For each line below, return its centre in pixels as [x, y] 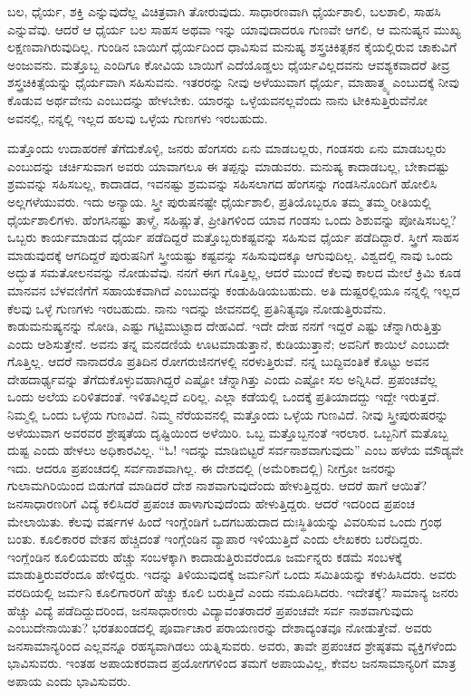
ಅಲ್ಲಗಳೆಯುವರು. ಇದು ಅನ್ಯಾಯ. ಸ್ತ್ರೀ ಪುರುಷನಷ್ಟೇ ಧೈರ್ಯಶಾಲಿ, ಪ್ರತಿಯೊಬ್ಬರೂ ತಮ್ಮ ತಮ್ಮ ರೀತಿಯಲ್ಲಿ [219, 201]
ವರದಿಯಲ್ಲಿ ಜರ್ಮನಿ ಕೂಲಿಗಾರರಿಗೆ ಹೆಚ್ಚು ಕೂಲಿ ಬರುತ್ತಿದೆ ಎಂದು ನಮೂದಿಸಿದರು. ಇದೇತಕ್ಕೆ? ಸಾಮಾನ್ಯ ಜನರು [233, 592]
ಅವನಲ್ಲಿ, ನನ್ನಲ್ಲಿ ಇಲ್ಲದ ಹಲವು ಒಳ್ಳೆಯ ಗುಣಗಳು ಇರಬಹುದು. [138, 117]
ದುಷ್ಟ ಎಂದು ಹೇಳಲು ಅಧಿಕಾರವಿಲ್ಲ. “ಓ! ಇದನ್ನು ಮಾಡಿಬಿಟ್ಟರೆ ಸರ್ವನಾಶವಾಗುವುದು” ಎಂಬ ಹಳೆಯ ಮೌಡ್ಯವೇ [235, 450]
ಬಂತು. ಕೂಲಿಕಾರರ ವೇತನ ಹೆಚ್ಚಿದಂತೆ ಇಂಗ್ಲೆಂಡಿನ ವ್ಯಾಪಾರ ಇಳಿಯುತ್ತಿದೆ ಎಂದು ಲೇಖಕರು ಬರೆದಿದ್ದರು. [215, 539]
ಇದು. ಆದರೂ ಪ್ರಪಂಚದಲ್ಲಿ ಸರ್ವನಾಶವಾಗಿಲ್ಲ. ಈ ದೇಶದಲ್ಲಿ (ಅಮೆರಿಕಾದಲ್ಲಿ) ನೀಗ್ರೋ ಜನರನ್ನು [202, 467]
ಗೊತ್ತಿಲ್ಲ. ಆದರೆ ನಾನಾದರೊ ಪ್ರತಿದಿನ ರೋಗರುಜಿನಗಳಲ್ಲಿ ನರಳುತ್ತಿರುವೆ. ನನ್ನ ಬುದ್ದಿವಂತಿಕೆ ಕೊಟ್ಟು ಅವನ [218, 361]
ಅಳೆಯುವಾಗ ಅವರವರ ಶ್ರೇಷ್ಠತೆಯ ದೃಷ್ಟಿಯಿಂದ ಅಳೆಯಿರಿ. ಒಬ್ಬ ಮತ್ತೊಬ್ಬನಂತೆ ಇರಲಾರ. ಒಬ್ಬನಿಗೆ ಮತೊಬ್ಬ [228, 432]
